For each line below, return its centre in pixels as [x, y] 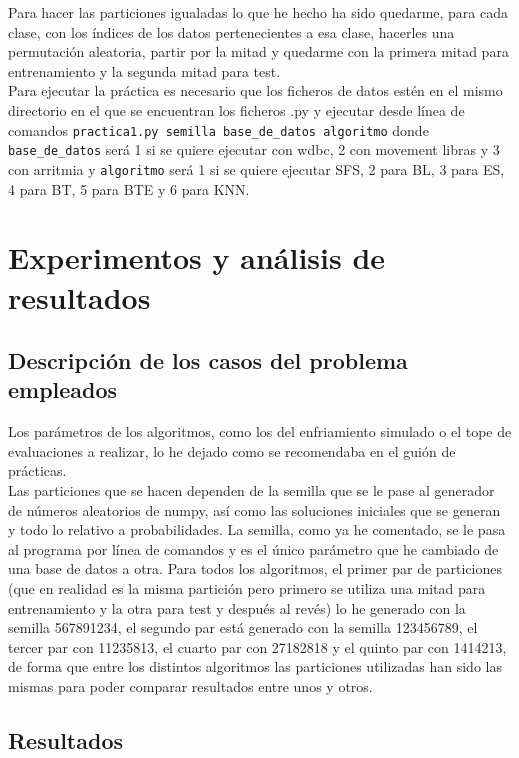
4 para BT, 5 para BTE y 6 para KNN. [129, 188]
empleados [63, 389]
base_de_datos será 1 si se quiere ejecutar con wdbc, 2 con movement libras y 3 [254, 149]
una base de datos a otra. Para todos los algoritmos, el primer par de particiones [255, 568]
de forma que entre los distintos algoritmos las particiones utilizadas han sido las [255, 666]
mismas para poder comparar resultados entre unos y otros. [190, 686]
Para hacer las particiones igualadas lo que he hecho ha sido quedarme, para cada [258, 12]
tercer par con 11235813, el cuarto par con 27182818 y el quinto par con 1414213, [257, 646]
